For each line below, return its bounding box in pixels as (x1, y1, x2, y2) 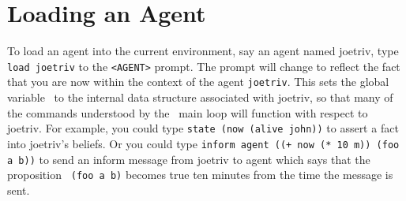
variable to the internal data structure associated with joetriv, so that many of (7, 89, 393, 106)
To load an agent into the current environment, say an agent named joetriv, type (7, 43, 399, 59)
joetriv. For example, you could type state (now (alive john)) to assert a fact (7, 120, 399, 136)
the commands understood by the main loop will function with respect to (7, 104, 368, 121)
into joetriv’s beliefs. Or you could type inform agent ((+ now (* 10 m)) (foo (7, 135, 400, 151)
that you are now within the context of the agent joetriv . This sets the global (7, 73, 389, 90)
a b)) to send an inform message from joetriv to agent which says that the (7, 151, 370, 167)
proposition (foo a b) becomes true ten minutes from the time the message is (7, 166, 393, 183)
